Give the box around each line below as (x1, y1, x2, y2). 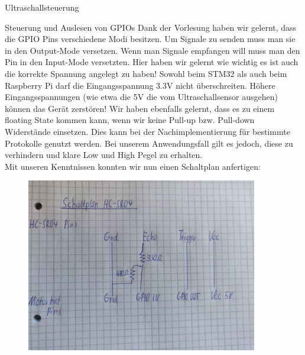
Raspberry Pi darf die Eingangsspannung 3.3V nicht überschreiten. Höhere (5, 79, 275, 91)
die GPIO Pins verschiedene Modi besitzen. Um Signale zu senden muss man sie (5, 33, 296, 45)
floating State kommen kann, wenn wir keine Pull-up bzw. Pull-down (5, 114, 255, 126)
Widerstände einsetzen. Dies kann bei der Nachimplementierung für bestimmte (5, 125, 290, 137)
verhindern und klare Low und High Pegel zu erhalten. (5, 149, 203, 161)
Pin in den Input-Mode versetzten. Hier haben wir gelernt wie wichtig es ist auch (5, 56, 298, 68)
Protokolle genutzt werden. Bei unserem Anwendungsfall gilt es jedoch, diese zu (5, 137, 293, 149)
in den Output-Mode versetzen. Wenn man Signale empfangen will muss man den (5, 44, 300, 56)
